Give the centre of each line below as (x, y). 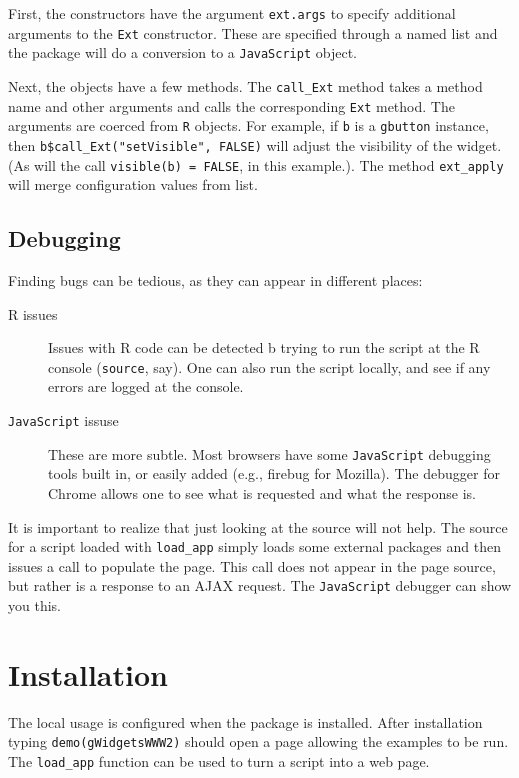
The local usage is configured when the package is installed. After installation (245, 721)
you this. (34, 605)
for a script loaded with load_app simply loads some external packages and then (254, 546)
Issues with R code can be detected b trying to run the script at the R (264, 347)
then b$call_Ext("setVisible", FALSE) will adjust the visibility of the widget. (255, 144)
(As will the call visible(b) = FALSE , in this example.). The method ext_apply (256, 164)
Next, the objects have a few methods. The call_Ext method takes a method (245, 85)
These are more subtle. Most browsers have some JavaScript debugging (269, 453)
